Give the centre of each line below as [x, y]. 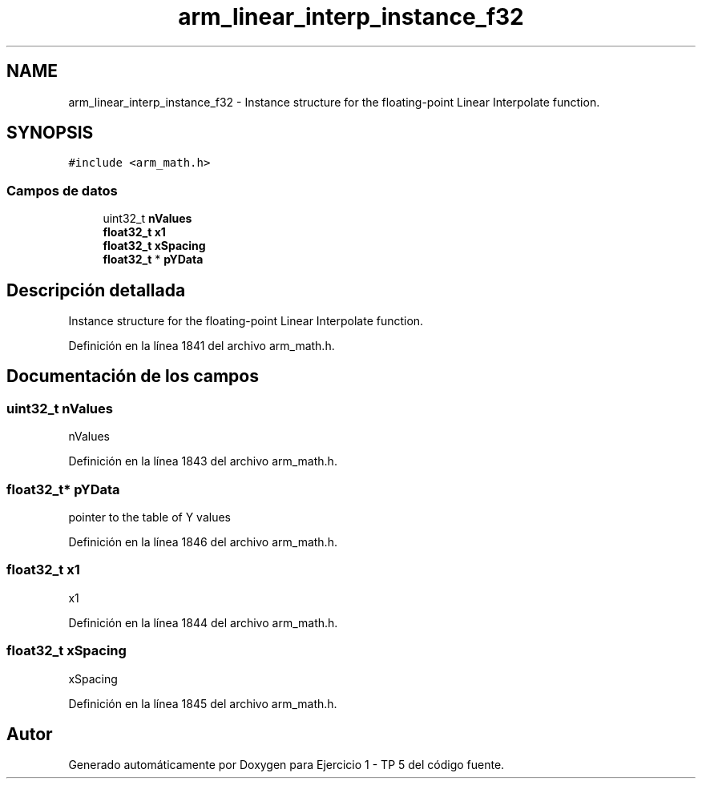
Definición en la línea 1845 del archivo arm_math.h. [203, 703]
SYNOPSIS [50, 133]
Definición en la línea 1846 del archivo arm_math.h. [203, 542]
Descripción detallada [96, 290]
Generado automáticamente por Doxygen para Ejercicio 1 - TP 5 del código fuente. [286, 765]
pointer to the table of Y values [149, 517]
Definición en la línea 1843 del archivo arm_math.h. [203, 461]
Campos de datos [62, 190]
